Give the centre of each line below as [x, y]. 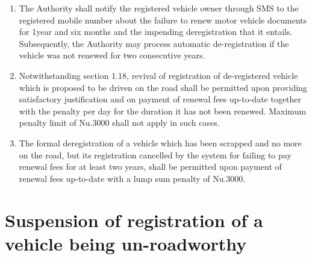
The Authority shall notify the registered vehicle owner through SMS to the [159, 8]
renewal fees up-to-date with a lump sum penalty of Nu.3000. [132, 178]
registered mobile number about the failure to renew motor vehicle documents [163, 20]
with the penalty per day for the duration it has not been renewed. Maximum [163, 111]
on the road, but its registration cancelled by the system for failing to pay [155, 154]
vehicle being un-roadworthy [126, 243]
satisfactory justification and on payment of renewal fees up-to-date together [160, 99]
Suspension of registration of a [134, 220]
